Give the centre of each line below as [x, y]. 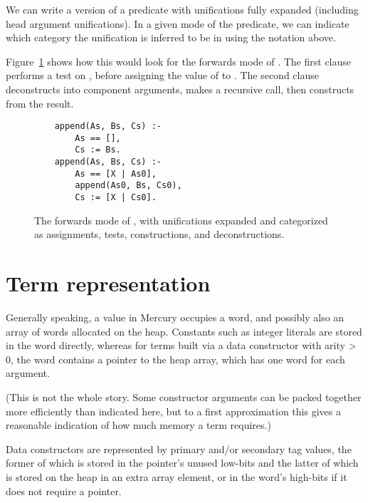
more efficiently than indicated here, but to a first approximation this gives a [173, 411]
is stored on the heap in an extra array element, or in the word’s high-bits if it [177, 477]
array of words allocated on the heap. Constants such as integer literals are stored [184, 331]
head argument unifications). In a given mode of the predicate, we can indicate [178, 23]
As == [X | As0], [116, 173]
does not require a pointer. [64, 491]
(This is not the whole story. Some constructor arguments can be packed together [184, 397]
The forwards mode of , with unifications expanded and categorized [181, 220]
